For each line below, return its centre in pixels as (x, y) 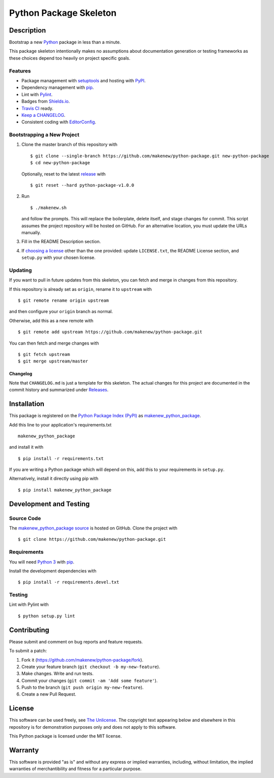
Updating (20, 270)
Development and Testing (50, 504)
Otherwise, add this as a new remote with (51, 320)
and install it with (26, 447)
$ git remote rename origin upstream (64, 301)
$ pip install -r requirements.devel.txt (68, 582)
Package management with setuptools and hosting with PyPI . (84, 80)
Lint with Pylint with (29, 604)
